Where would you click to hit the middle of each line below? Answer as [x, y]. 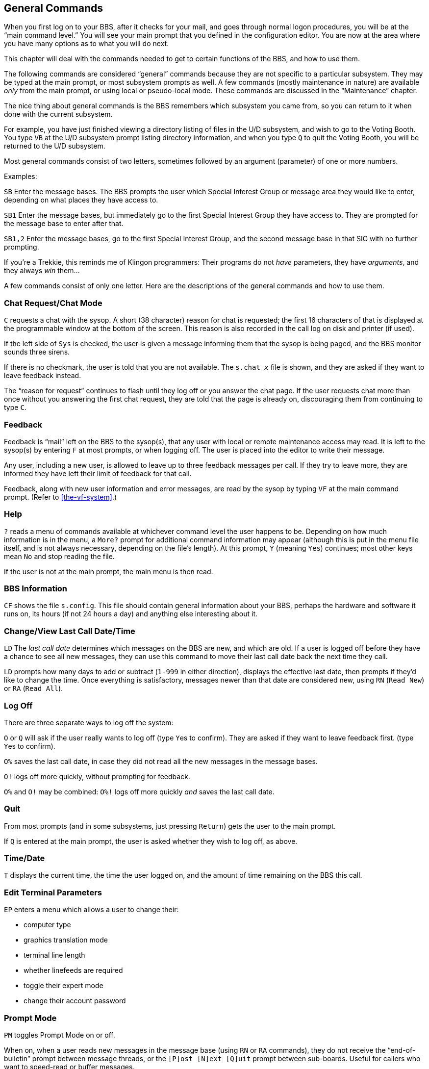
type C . [15, 407]
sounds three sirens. [37, 352]
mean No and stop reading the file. [59, 556]
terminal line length [54, 955]
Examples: [21, 177]
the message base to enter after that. [64, 224]
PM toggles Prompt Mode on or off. [60, 1035]
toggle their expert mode [63, 986]
